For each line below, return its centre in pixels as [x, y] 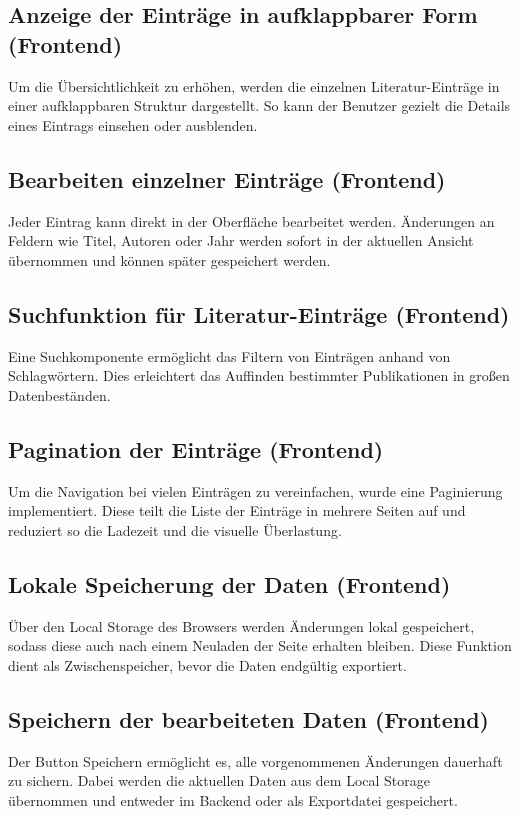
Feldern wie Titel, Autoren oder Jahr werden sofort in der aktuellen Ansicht [241, 240]
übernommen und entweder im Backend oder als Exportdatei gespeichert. [233, 799]
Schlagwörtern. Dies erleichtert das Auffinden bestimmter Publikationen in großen [259, 375]
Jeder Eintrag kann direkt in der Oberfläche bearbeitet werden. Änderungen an [251, 220]
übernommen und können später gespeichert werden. [169, 259]
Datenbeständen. [59, 394]
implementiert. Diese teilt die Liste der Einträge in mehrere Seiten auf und [237, 510]
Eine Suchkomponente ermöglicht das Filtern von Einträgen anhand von [229, 355]
